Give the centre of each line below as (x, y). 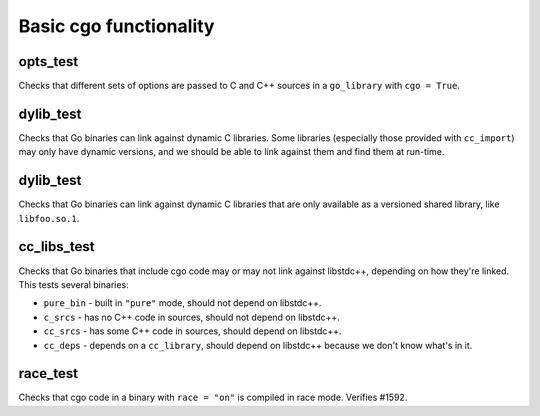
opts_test (48, 61)
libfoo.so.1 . (49, 218)
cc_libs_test (56, 246)
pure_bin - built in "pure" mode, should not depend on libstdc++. (182, 303)
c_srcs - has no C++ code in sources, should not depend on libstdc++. (191, 317)
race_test (48, 373)
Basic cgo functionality (116, 26)
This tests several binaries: (73, 284)
